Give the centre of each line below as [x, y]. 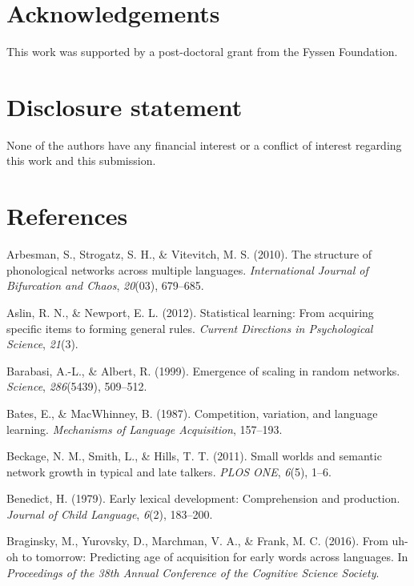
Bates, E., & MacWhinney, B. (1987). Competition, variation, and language [192, 413]
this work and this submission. [81, 161]
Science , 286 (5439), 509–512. [77, 386]
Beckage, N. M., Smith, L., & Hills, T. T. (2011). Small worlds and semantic [194, 456]
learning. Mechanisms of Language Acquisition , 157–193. [145, 429]
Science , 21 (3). [42, 344]
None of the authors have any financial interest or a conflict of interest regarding [204, 144]
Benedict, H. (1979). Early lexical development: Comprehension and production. [203, 498]
